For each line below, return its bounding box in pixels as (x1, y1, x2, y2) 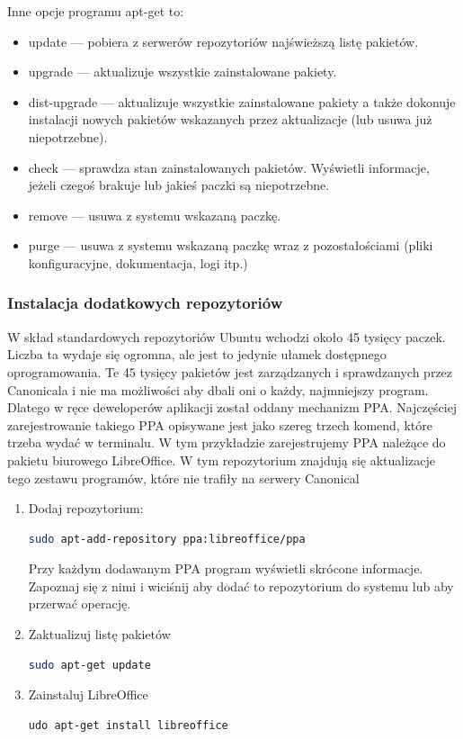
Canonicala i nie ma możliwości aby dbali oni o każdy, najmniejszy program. (7, 380, 429, 399)
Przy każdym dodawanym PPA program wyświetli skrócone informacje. (28, 559, 423, 578)
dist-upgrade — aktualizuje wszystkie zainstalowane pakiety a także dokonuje (28, 92, 456, 111)
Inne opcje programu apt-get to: (7, 2, 184, 20)
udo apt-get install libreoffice (28, 718, 228, 732)
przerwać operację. (28, 594, 131, 613)
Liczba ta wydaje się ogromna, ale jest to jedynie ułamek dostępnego (7, 345, 387, 364)
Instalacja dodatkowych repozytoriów (7, 292, 283, 314)
